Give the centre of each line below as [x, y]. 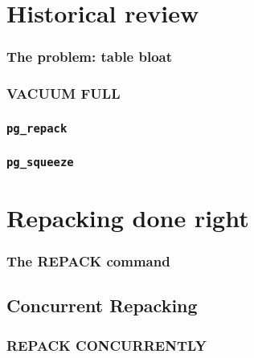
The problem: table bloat [90, 57]
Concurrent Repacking [102, 305]
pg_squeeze [40, 163]
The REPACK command [88, 261]
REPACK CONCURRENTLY [107, 345]
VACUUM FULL [63, 94]
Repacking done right [128, 218]
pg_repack [37, 128]
